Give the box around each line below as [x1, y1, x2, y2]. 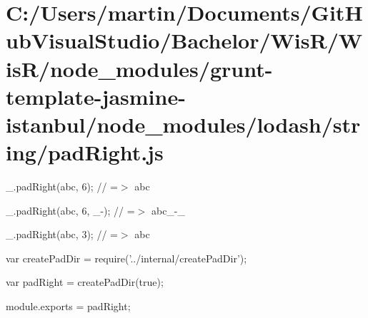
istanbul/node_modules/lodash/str [6, 109, 361, 138]
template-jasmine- [6, 81, 186, 111]
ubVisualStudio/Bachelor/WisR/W [6, 26, 363, 55]
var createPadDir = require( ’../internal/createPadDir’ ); [6, 250, 247, 265]
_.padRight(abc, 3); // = [6, 227, 118, 242]
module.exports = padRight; [6, 299, 131, 314]
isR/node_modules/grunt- [6, 53, 273, 83]
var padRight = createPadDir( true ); [6, 275, 164, 289]
